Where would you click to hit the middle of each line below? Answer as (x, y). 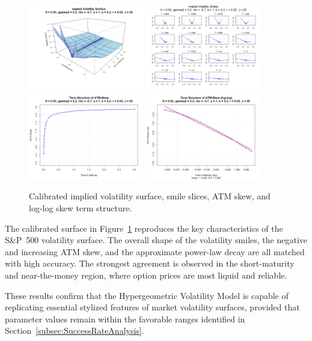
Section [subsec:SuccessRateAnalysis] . (75, 330)
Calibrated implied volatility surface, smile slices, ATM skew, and (150, 196)
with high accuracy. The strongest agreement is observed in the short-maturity (150, 263)
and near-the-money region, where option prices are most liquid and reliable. (146, 275)
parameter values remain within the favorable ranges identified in (125, 318)
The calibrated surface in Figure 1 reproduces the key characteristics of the (144, 228)
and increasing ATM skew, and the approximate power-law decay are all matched (155, 251)
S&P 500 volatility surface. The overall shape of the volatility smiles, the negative (156, 240)
